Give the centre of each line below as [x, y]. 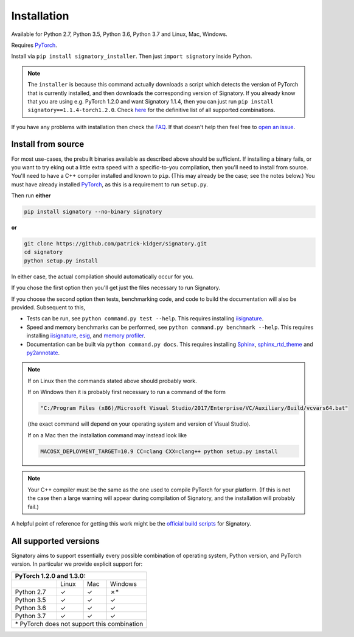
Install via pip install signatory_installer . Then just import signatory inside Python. [132, 56]
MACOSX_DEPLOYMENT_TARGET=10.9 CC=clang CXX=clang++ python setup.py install [159, 451]
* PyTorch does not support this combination [79, 624]
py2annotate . [43, 353]
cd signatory [43, 252]
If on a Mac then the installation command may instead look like [107, 435]
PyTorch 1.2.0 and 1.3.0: [50, 575]
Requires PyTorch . [34, 45]
